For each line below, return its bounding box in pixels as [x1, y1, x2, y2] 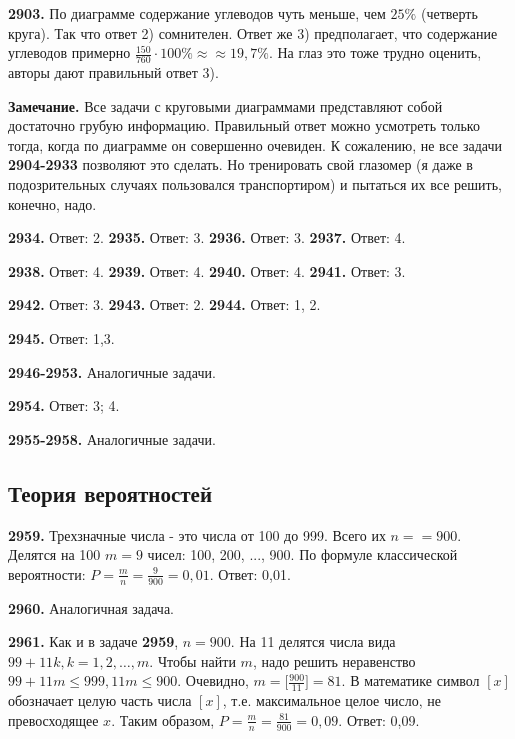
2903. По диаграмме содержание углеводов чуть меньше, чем [8, 3, 386, 23]
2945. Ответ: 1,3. [8, 327, 115, 348]
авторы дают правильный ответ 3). [8, 62, 219, 83]
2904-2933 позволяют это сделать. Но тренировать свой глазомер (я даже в [8, 154, 473, 175]
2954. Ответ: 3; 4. [8, 395, 120, 416]
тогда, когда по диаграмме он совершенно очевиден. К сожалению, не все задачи [8, 134, 502, 155]
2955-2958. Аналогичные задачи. [8, 428, 216, 449]
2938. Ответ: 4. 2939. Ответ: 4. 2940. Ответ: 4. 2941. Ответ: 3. [8, 260, 406, 281]
